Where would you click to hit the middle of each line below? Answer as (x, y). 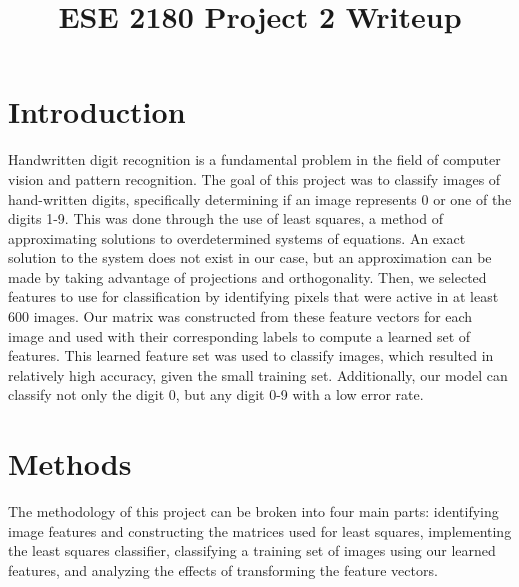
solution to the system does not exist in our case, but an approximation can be (250, 257)
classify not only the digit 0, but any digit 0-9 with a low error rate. (216, 394)
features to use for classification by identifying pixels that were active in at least (253, 296)
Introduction (97, 111)
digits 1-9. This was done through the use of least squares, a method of (225, 218)
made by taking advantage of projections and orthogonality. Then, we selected (247, 276)
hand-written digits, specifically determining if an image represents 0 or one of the (260, 198)
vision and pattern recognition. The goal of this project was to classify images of (254, 178)
